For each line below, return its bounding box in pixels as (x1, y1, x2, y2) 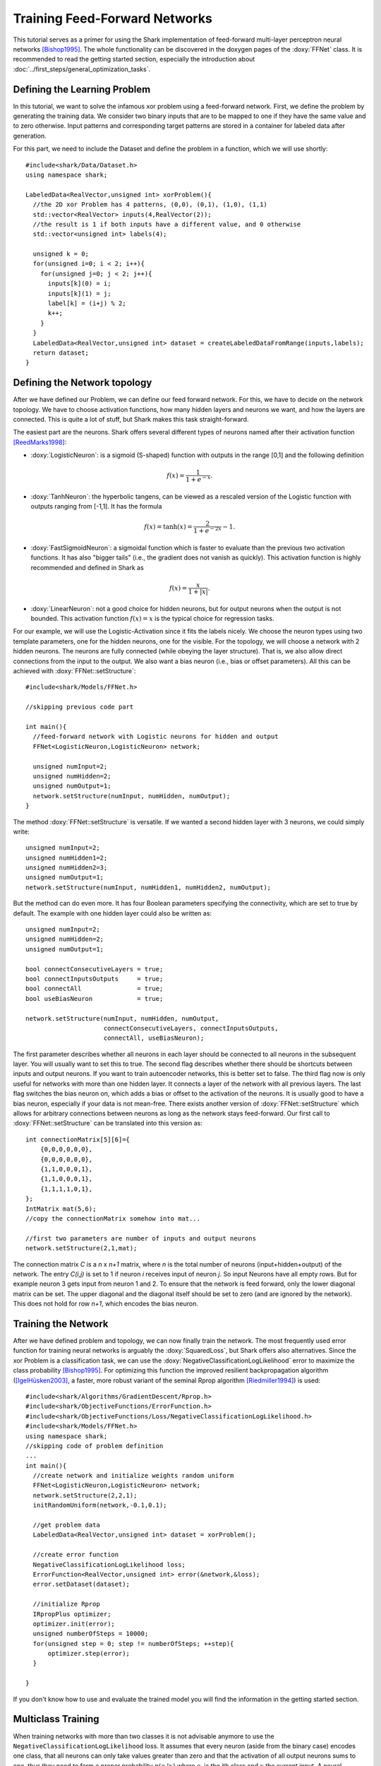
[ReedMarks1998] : (13, 438, 67, 446)
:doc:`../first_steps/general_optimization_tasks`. (13, 64, 151, 73)
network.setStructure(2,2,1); (32, 1491, 138, 1499)
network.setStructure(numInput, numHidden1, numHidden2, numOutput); (25, 883, 272, 891)
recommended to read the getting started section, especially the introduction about (13, 55, 255, 64)
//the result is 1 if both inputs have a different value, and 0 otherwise (32, 220, 301, 228)
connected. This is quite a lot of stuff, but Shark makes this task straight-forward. (13, 415, 249, 424)
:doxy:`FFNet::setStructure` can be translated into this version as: (13, 1119, 202, 1127)
